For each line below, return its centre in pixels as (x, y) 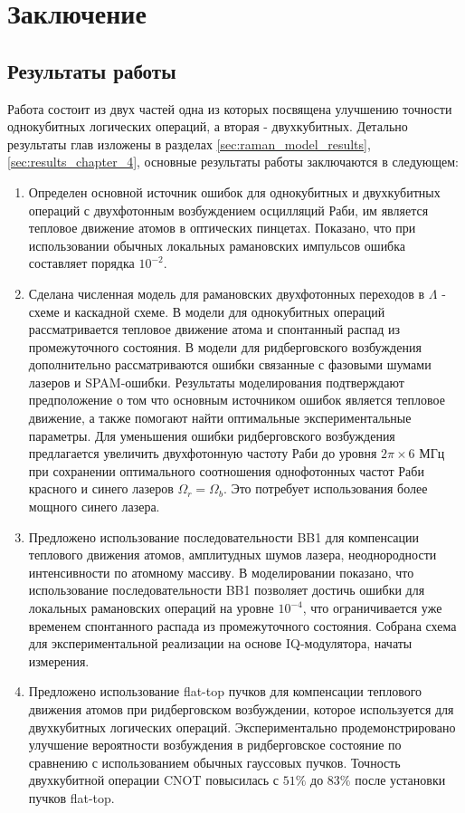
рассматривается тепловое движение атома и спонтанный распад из (214, 329)
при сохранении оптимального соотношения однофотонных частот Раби (226, 470)
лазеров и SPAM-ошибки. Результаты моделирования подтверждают (216, 382)
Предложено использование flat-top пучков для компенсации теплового (225, 691)
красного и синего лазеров (101, 488)
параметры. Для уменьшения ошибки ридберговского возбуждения (212, 435)
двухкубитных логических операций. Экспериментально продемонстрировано (242, 727)
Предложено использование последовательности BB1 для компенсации (224, 536)
